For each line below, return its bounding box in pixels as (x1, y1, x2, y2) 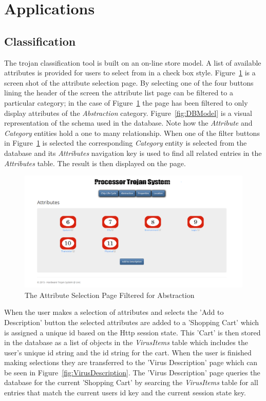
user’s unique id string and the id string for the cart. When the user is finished (4, 347, 252, 357)
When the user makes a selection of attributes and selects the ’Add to (4, 307, 224, 317)
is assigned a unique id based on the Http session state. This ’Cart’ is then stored (4, 327, 261, 337)
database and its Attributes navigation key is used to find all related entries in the (4, 147, 262, 158)
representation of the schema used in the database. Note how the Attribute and (4, 117, 253, 128)
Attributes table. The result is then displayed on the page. (4, 157, 186, 168)
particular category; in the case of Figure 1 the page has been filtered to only (4, 97, 248, 108)
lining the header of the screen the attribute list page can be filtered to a (4, 87, 233, 98)
